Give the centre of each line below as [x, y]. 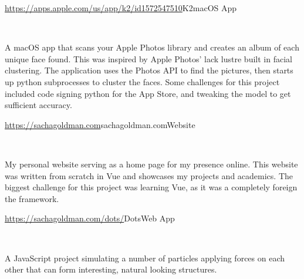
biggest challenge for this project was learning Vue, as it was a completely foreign [151, 187]
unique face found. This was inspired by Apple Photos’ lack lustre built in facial [148, 58]
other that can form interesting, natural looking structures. [111, 269]
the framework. [32, 198]
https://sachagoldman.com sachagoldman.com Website [100, 124]
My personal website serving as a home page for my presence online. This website [151, 164]
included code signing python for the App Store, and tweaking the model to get [148, 93]
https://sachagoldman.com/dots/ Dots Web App [90, 218]
